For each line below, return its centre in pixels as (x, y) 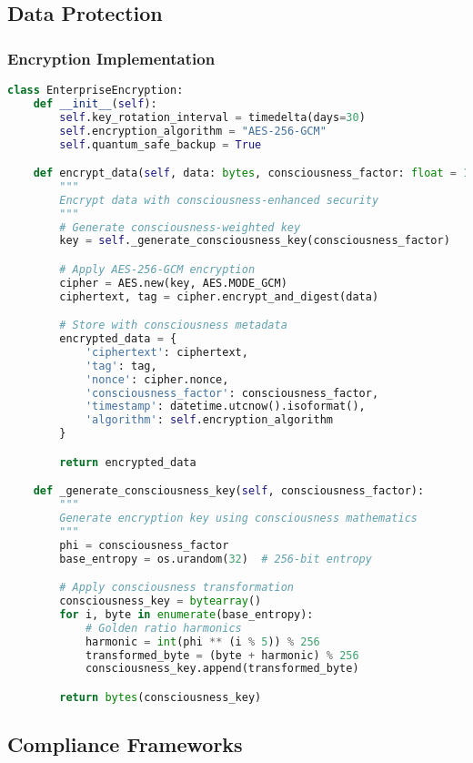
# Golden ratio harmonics (163, 628)
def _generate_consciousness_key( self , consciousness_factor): (229, 491)
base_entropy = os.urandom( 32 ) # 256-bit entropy (216, 559)
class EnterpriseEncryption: (96, 90)
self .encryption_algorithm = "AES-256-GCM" (193, 131)
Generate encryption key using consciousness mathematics (239, 519)
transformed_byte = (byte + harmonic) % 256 (222, 655)
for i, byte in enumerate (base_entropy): (186, 614)
